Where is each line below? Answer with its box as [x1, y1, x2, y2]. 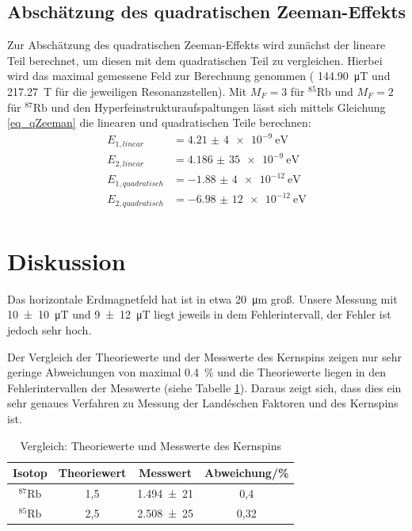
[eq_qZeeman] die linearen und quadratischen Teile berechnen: [7, 114, 311, 131]
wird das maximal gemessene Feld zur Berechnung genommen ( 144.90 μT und [7, 67, 391, 84]
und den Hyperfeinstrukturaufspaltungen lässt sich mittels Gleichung [51, 98, 386, 115]
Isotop [13, 464, 48, 481]
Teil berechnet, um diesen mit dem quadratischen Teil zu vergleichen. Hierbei [7, 52, 383, 68]
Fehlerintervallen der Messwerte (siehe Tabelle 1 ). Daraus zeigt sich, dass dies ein [7, 379, 402, 395]
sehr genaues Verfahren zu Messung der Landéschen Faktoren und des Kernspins [7, 395, 399, 411]
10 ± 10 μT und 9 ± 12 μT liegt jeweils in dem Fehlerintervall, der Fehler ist [7, 306, 391, 323]
